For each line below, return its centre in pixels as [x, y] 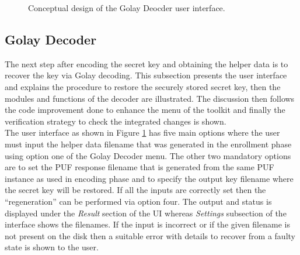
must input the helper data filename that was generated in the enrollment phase [148, 144]
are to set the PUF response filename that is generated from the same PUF [139, 167]
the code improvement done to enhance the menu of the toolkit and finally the [145, 110]
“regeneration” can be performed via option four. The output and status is [138, 201]
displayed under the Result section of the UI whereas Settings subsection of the [146, 213]
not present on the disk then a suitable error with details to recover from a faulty [150, 235]
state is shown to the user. [52, 247]
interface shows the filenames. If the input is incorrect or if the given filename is [147, 224]
